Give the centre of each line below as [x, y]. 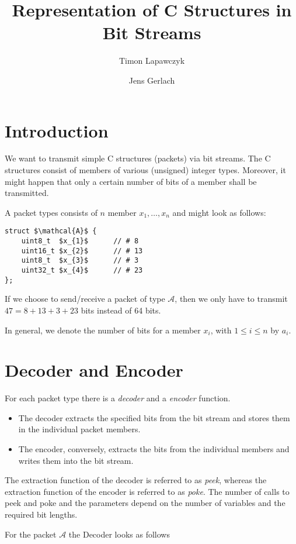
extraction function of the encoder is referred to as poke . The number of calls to [147, 491]
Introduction [57, 130]
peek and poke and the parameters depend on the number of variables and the [145, 503]
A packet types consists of [51, 212]
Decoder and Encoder [94, 370]
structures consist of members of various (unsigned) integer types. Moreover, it [145, 170]
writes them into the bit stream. [76, 460]
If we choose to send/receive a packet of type [85, 299]
